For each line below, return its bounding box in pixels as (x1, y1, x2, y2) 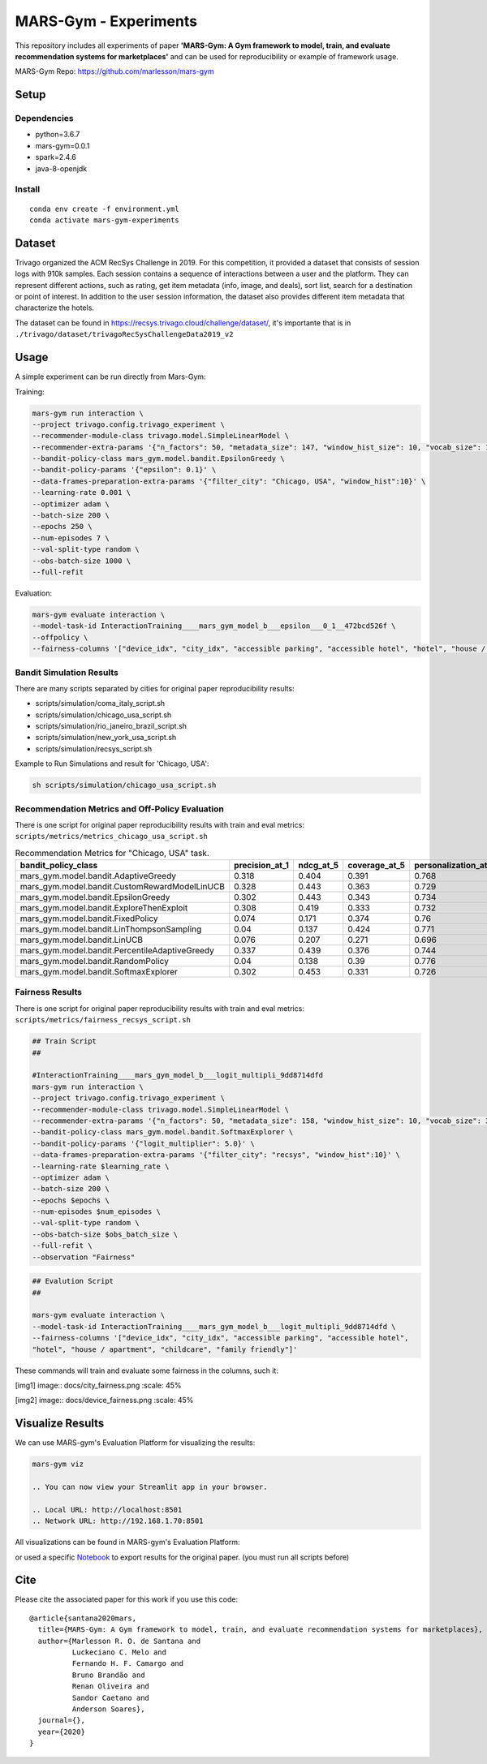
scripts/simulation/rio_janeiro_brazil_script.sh (35, 721, 187, 731)
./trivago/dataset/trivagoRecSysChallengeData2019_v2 (15, 329, 234, 339)
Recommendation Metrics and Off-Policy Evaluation (15, 803, 225, 815)
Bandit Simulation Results (15, 666, 119, 678)
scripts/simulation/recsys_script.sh (35, 743, 153, 754)
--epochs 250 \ (32, 522, 93, 531)
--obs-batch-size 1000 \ (32, 556, 131, 566)
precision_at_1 (234, 860, 290, 871)
